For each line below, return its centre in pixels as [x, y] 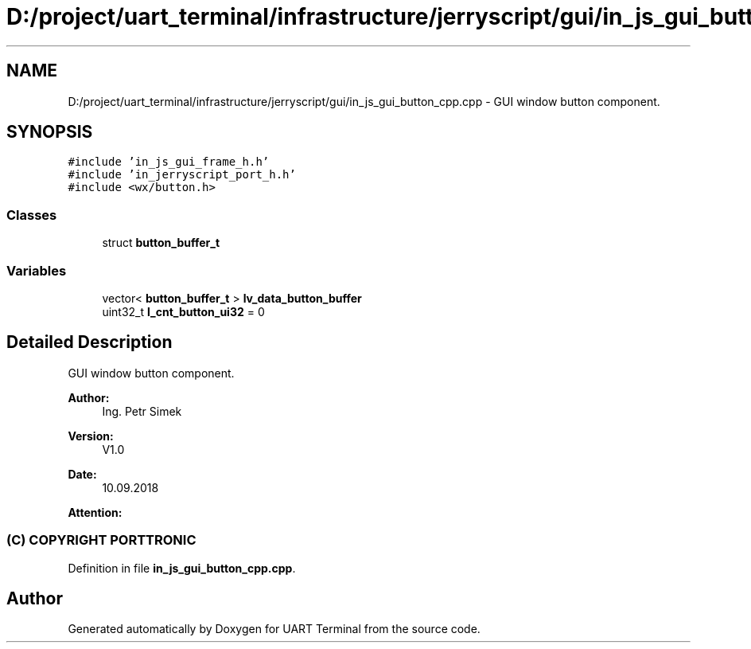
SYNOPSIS [50, 132]
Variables [37, 270]
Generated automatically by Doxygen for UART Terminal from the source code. [274, 629]
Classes [32, 215]
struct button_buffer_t [161, 243]
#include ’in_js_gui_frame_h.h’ [169, 162]
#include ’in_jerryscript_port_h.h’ [182, 175]
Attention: [95, 512]
